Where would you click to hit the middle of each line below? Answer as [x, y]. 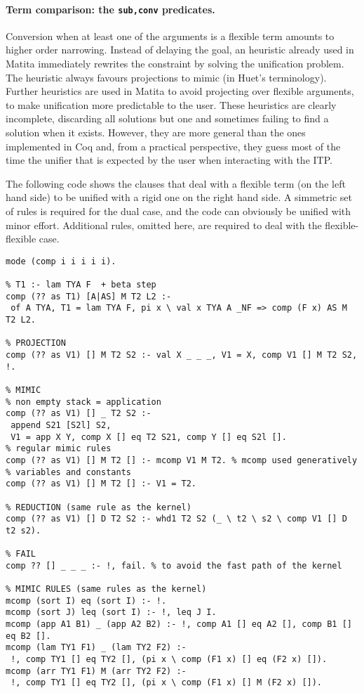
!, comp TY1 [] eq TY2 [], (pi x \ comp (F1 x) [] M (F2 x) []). [167, 683]
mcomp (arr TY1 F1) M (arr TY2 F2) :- [96, 671]
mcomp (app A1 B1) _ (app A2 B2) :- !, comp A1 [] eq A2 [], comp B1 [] [179, 624]
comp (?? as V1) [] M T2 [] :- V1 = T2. [101, 484]
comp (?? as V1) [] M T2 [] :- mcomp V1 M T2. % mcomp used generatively [182, 460]
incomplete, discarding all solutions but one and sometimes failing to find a [167, 118]
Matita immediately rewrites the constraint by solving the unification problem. [175, 64]
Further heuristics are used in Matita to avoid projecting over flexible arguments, [180, 91]
